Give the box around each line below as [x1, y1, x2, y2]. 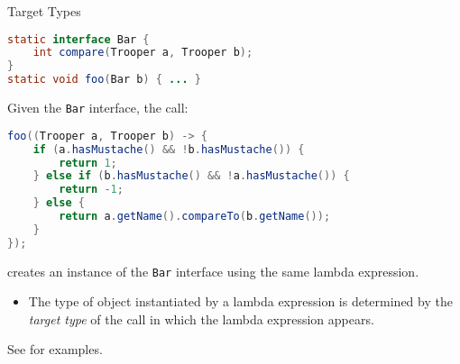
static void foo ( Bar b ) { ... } [7, 73, 201, 86]
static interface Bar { [7, 32, 150, 46]
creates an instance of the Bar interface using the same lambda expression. [7, 261, 419, 280]
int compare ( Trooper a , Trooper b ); [32, 46, 253, 59]
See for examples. [7, 340, 103, 359]
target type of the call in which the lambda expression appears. [28, 309, 374, 328]
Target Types [7, 2, 81, 20]
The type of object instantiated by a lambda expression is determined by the [28, 292, 453, 311]
